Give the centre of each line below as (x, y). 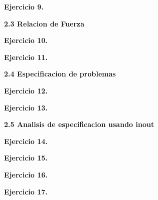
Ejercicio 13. (26, 107)
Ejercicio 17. (26, 191)
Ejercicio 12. (26, 90)
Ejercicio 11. (26, 57)
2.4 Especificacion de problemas (60, 74)
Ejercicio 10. (26, 40)
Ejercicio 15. (26, 158)
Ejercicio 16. (26, 174)
